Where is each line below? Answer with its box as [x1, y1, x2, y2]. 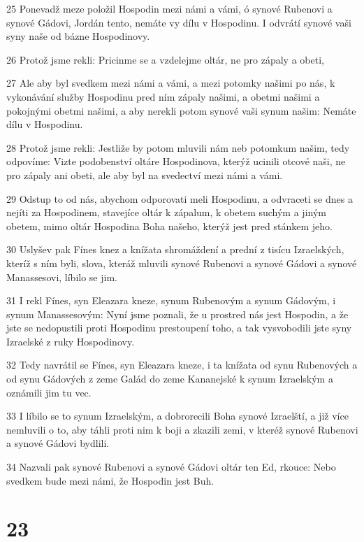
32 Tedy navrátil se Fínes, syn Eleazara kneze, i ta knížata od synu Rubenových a [6, 357, 358, 372]
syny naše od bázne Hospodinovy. [6, 29, 150, 43]
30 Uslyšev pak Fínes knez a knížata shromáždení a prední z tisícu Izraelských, [6, 242, 344, 257]
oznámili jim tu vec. [6, 385, 92, 399]
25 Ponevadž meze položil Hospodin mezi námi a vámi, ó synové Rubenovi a [6, 1, 333, 15]
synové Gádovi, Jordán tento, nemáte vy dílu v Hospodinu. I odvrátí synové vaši [6, 15, 351, 29]
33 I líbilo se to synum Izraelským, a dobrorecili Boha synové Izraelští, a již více [6, 408, 349, 423]
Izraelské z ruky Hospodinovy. [6, 334, 135, 348]
